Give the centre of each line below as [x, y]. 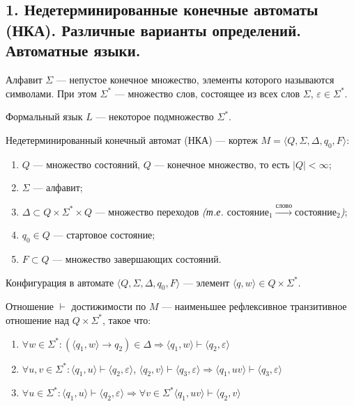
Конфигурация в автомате [60, 282]
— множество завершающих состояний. [137, 258]
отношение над [38, 319]
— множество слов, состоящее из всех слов [207, 93]
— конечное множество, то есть [222, 164]
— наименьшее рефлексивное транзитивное [254, 306]
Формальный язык [44, 116]
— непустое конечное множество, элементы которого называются [195, 79]
